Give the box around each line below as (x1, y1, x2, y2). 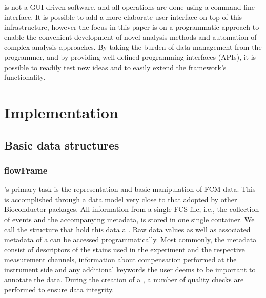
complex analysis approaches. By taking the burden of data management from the (4, 41, 262, 52)
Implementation (4, 101, 118, 122)
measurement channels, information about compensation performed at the (4, 254, 237, 265)
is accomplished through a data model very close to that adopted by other (4, 194, 237, 204)
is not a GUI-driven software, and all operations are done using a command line (4, 2, 255, 12)
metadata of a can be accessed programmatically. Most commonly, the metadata (4, 234, 257, 245)
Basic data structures (4, 137, 119, 153)
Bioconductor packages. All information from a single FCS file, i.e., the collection (4, 204, 259, 215)
